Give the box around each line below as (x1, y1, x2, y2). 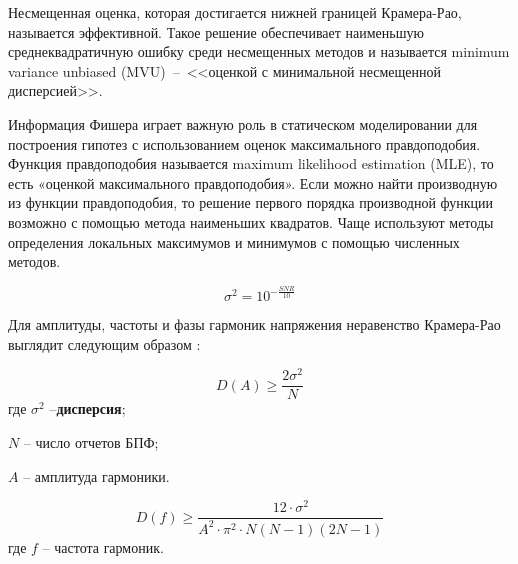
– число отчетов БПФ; (23, 432, 159, 452)
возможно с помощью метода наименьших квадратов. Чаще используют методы (8, 211, 494, 232)
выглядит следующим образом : (8, 333, 201, 354)
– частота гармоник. (42, 536, 164, 557)
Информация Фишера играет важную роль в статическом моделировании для (8, 113, 478, 134)
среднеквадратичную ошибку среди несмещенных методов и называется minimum (8, 41, 510, 62)
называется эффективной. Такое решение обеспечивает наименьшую (8, 21, 424, 42)
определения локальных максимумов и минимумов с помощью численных (8, 231, 460, 252)
